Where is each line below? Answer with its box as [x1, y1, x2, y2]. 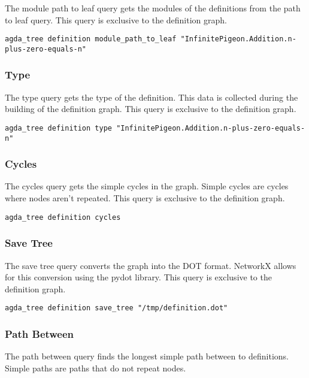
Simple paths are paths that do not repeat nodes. [5, 361, 186, 374]
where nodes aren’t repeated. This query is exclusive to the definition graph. [5, 192, 285, 204]
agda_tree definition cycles [5, 213, 121, 222]
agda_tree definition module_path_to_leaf [5, 35, 177, 44]
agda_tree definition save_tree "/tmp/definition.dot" [5, 304, 228, 313]
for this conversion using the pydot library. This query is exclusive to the [5, 271, 272, 283]
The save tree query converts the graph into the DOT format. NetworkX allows [5, 259, 296, 271]
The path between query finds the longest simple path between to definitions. [5, 350, 289, 362]
